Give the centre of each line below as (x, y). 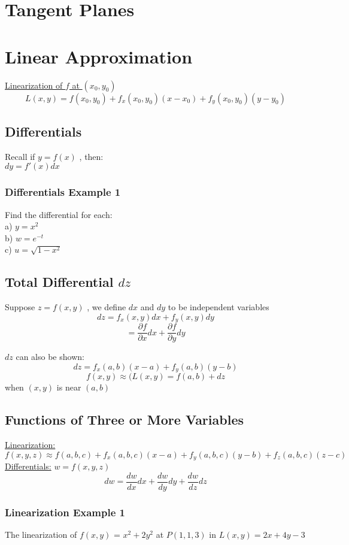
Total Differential (59, 282)
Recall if (20, 156)
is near (69, 387)
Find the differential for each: (59, 214)
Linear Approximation (99, 56)
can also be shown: (50, 357)
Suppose (20, 307)
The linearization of (41, 534)
